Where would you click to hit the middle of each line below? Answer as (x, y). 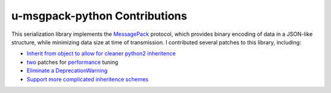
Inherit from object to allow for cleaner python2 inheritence (101, 53)
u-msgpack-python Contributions (99, 16)
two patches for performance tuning (73, 62)
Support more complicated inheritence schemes (88, 79)
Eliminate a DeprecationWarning (67, 71)
